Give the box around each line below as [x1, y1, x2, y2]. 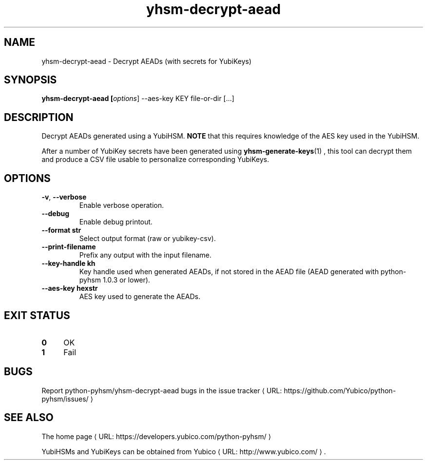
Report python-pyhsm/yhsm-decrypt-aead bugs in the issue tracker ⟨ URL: [41, 386, 282, 395]
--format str [41, 226, 81, 235]
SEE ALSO [4, 411, 54, 424]
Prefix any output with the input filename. [79, 251, 212, 260]
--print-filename [41, 242, 96, 251]
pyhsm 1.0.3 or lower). [79, 276, 150, 284]
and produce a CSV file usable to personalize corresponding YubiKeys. [41, 155, 270, 164]
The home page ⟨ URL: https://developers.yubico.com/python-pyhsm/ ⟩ [41, 432, 271, 441]
